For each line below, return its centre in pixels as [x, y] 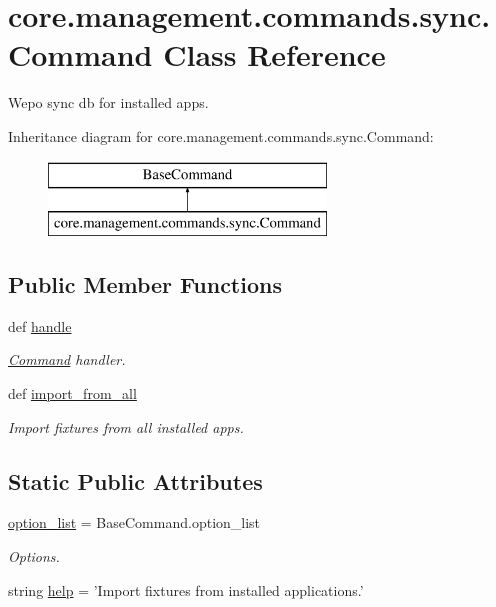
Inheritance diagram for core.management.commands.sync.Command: [221, 135]
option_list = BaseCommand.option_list [134, 522]
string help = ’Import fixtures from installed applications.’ [186, 589]
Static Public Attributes [135, 480]
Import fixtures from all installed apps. [126, 426]
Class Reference [274, 54]
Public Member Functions [145, 284]
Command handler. [67, 359]
